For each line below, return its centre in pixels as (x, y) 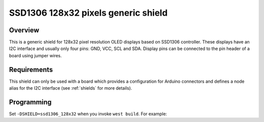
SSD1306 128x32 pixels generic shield (88, 13)
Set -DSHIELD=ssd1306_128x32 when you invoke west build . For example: (88, 114)
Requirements (31, 69)
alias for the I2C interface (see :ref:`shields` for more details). (70, 88)
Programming (30, 102)
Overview (24, 30)
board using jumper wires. (35, 55)
